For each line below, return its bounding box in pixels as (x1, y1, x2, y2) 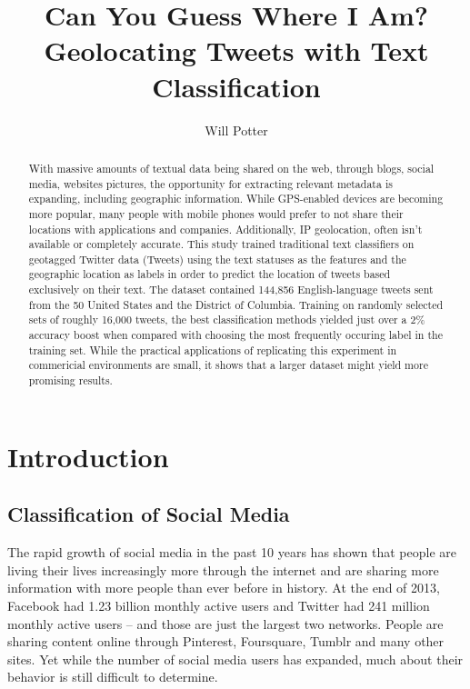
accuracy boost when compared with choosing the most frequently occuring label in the (28, 327, 443, 343)
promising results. (28, 373, 113, 388)
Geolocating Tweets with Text (44, 32, 429, 69)
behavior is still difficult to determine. (7, 667, 218, 686)
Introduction (7, 437, 169, 474)
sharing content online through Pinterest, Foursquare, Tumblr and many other (7, 632, 445, 651)
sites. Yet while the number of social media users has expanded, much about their (7, 649, 464, 668)
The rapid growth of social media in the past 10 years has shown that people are (7, 543, 457, 562)
